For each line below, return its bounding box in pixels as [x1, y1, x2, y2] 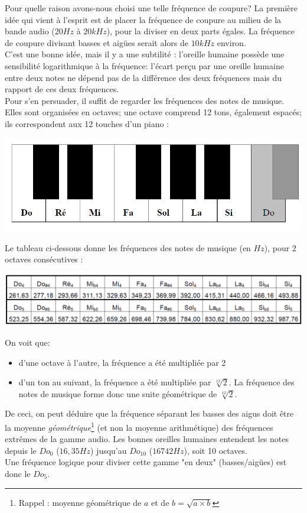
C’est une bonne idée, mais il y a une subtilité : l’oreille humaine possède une [5, 48, 285, 60]
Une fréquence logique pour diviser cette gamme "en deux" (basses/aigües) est [5, 456, 287, 468]
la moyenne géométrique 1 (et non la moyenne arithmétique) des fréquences [5, 419, 273, 433]
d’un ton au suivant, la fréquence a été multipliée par [18, 376, 211, 388]
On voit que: [5, 336, 50, 348]
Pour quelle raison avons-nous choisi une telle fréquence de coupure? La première [5, 2, 298, 14]
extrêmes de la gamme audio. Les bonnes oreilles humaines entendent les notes [5, 433, 289, 445]
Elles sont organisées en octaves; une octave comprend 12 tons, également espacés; [5, 106, 302, 118]
